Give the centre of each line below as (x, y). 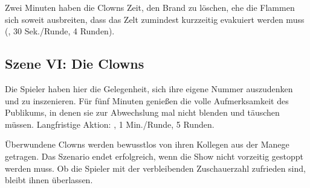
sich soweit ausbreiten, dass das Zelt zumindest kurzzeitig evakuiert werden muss (155, 19)
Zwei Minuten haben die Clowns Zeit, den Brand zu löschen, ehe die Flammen (150, 7)
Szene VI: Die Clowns (75, 64)
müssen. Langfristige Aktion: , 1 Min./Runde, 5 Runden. (110, 124)
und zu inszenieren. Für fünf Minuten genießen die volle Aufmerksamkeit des (147, 100)
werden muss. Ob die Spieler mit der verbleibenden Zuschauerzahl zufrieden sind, (155, 168)
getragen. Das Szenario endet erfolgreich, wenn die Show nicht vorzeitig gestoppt (154, 156)
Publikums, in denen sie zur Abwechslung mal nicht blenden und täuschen (142, 112)
